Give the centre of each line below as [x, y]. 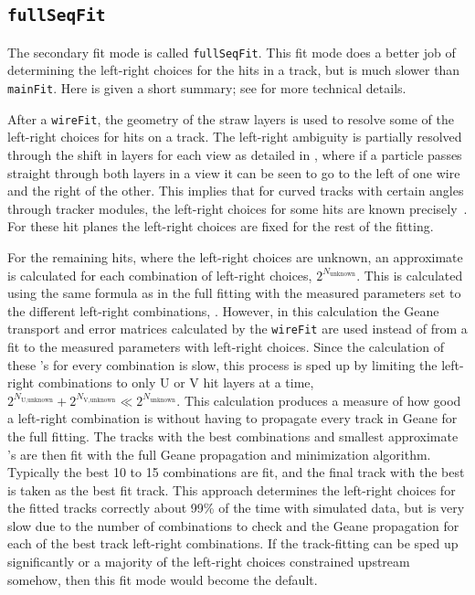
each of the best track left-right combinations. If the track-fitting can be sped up [233, 543]
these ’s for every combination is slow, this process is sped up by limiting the [222, 364]
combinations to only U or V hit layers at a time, [176, 382]
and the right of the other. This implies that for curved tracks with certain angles [236, 191]
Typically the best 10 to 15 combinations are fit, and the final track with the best [236, 472]
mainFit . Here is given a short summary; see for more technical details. [207, 88]
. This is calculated [410, 275]
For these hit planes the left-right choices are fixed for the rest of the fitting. [221, 226]
